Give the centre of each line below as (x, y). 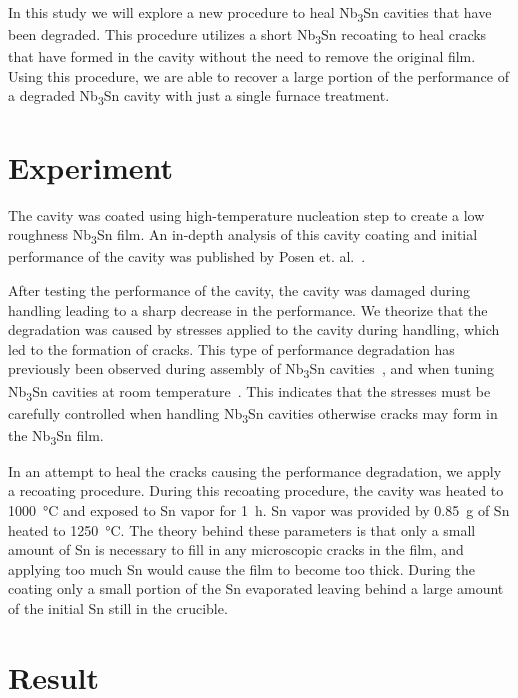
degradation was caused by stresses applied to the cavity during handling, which (254, 329)
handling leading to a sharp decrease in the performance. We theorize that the (248, 309)
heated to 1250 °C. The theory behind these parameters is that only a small (242, 529)
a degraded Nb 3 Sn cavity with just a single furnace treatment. (199, 97)
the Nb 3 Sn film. (56, 436)
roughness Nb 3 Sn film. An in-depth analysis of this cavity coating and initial (243, 236)
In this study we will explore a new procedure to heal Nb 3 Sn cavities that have (250, 13)
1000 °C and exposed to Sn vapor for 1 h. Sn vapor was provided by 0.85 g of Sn (259, 510)
